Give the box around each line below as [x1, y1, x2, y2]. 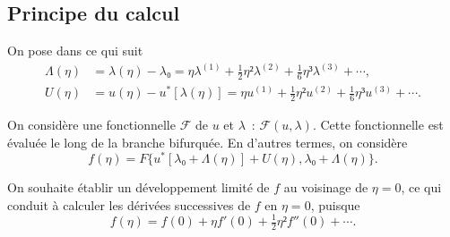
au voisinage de [283, 178, 368, 197]
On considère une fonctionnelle [7, 115, 176, 134]
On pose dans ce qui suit [7, 41, 143, 60]
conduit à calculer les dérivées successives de [7, 195, 251, 214]
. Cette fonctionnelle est [312, 115, 444, 134]
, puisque [310, 195, 360, 214]
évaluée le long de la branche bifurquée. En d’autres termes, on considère [7, 132, 408, 151]
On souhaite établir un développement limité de [7, 178, 270, 197]
